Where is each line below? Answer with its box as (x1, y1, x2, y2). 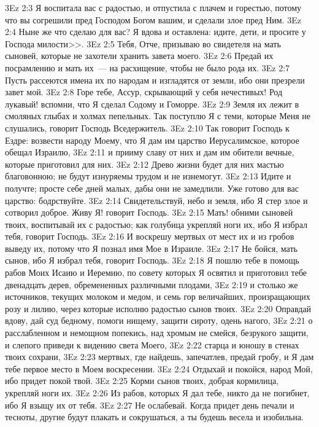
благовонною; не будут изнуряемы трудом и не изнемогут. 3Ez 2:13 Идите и (5, 170, 291, 182)
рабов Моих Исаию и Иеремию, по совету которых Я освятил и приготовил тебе (5, 266, 307, 279)
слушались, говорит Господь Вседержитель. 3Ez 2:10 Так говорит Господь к (5, 121, 290, 134)
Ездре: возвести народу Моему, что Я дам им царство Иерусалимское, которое (5, 133, 299, 146)
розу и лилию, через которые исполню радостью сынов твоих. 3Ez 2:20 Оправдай (5, 302, 312, 315)
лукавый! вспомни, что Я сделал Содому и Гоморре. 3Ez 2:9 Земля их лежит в (5, 97, 299, 110)
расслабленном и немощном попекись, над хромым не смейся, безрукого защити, (5, 326, 309, 339)
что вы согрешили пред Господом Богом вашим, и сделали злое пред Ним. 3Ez (5, 13, 301, 26)
